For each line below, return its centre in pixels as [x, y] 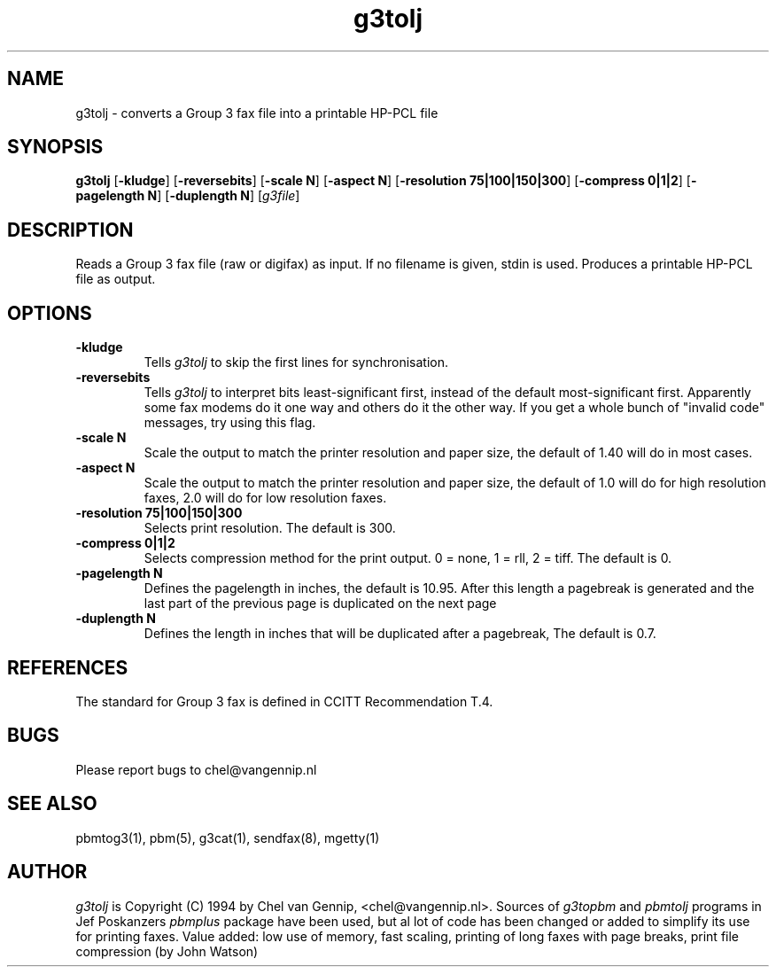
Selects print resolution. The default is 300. [270, 528]
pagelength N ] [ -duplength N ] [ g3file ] [188, 196]
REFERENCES [68, 667]
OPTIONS [50, 313]
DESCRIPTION [70, 230]
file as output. [116, 279]
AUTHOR [47, 872]
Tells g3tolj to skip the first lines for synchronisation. [296, 362]
